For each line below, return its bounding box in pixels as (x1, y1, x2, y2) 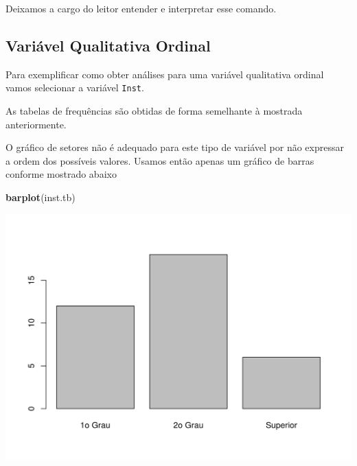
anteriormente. (5, 117, 67, 131)
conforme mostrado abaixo (5, 167, 117, 181)
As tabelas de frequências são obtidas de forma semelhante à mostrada (5, 104, 303, 118)
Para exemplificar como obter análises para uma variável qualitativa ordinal (5, 67, 324, 81)
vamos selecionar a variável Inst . (5, 80, 144, 95)
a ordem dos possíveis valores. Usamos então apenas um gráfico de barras (5, 153, 314, 167)
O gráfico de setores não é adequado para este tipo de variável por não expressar (5, 140, 344, 154)
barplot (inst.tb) (5, 190, 76, 205)
